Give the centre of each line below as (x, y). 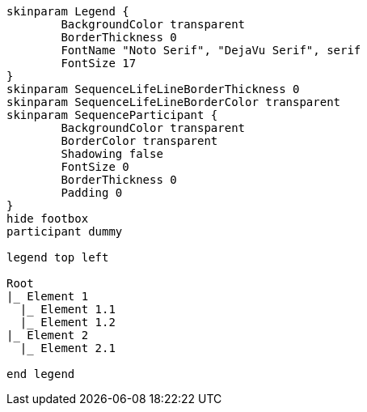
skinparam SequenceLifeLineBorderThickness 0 (153, 89)
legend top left (58, 257)
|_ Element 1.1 (67, 309)
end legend (41, 374)
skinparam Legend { (68, 11)
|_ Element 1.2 (67, 322)
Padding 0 (92, 193)
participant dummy (65, 231)
